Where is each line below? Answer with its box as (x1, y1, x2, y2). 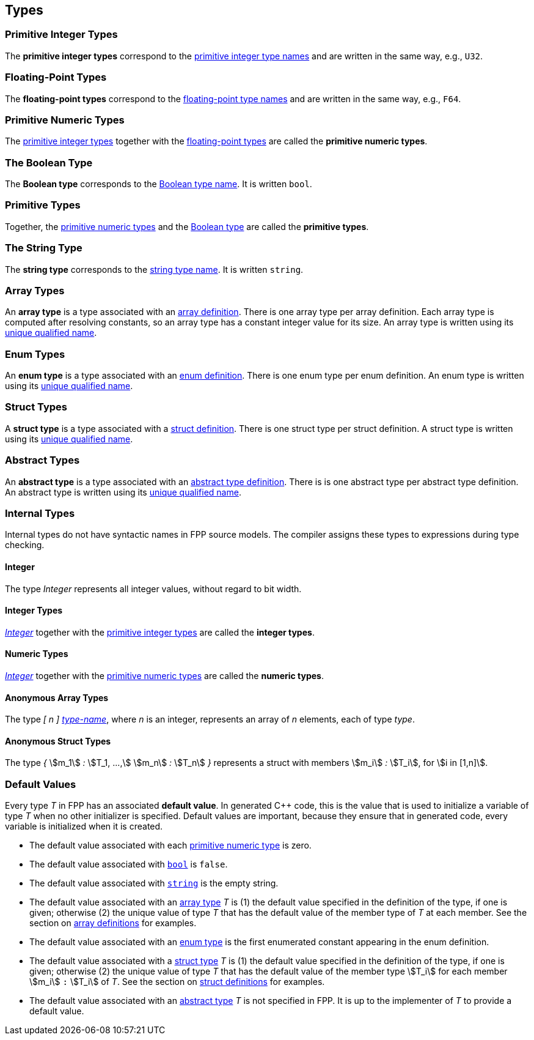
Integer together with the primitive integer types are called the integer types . (5, 626, 315, 637)
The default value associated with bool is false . (29, 859, 228, 870)
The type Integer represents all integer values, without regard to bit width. (5, 583, 302, 594)
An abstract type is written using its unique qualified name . (5, 486, 241, 497)
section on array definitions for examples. (29, 918, 197, 929)
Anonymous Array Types (5, 692, 109, 703)
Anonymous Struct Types (5, 735, 111, 746)
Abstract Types (5, 454, 80, 467)
